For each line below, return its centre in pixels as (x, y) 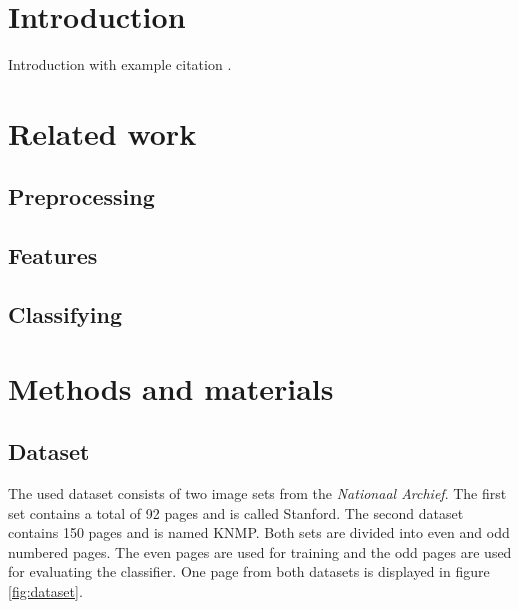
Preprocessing (81, 196)
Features (53, 255)
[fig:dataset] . (45, 590)
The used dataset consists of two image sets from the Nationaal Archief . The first (257, 493)
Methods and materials (171, 387)
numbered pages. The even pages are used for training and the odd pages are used (260, 551)
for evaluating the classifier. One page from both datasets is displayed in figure (249, 571)
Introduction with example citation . (120, 64)
